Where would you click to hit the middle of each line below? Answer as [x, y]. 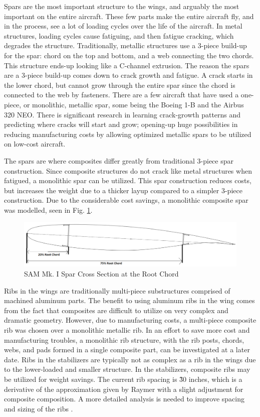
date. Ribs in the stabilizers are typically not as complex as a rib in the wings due [130, 359]
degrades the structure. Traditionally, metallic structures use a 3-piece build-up [125, 45]
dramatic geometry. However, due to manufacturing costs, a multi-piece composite [130, 320]
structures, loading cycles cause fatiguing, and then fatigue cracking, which [119, 35]
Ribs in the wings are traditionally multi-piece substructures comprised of [117, 290]
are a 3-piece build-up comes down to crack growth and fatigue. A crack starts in [128, 75]
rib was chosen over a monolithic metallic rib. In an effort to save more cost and [127, 330]
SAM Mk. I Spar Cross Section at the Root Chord [101, 274]
